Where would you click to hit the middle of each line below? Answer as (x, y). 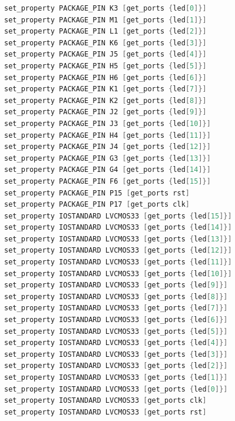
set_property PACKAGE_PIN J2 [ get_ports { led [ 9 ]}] (105, 112)
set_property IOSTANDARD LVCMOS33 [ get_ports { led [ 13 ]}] (118, 239)
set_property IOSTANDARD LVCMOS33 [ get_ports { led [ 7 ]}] (116, 308)
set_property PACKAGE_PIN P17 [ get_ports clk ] (97, 205)
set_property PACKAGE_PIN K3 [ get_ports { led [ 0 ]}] (105, 8)
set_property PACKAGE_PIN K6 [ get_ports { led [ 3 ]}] (105, 43)
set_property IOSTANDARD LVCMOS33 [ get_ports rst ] (105, 412)
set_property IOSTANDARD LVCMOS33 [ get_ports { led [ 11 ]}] (118, 262)
